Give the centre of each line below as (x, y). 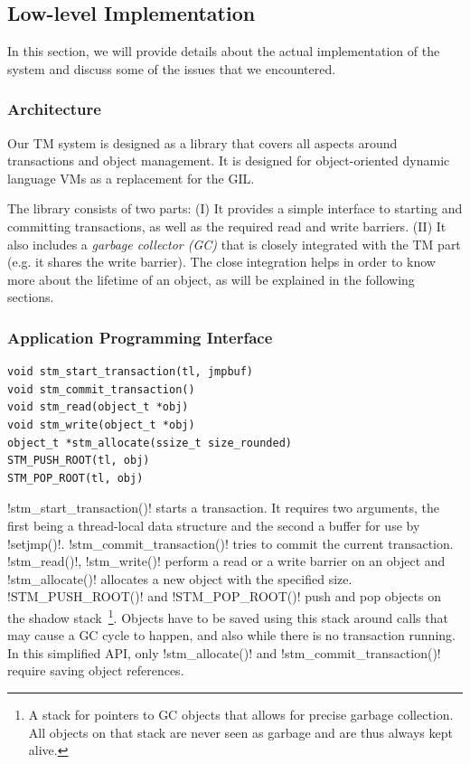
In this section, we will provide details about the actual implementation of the (224, 51)
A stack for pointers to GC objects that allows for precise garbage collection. (241, 714)
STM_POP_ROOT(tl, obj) (75, 478)
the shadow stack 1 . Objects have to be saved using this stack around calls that (228, 616)
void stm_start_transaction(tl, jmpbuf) (131, 372)
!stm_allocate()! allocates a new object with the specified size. (180, 578)
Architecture (54, 109)
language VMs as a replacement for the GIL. (131, 178)
